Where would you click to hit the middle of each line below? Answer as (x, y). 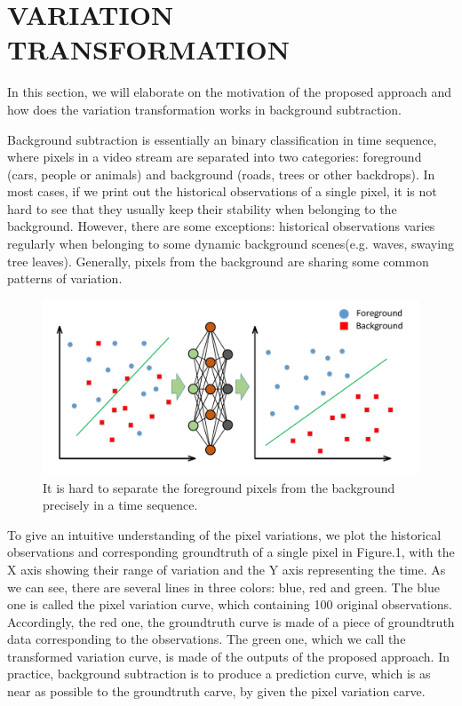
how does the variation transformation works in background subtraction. (204, 109)
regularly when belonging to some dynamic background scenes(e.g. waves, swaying (231, 244)
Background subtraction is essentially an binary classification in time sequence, (222, 139)
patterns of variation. (65, 278)
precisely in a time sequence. (120, 505)
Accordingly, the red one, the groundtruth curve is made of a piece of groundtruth (231, 621)
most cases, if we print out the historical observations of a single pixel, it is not (222, 191)
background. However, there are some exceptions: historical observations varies (221, 226)
